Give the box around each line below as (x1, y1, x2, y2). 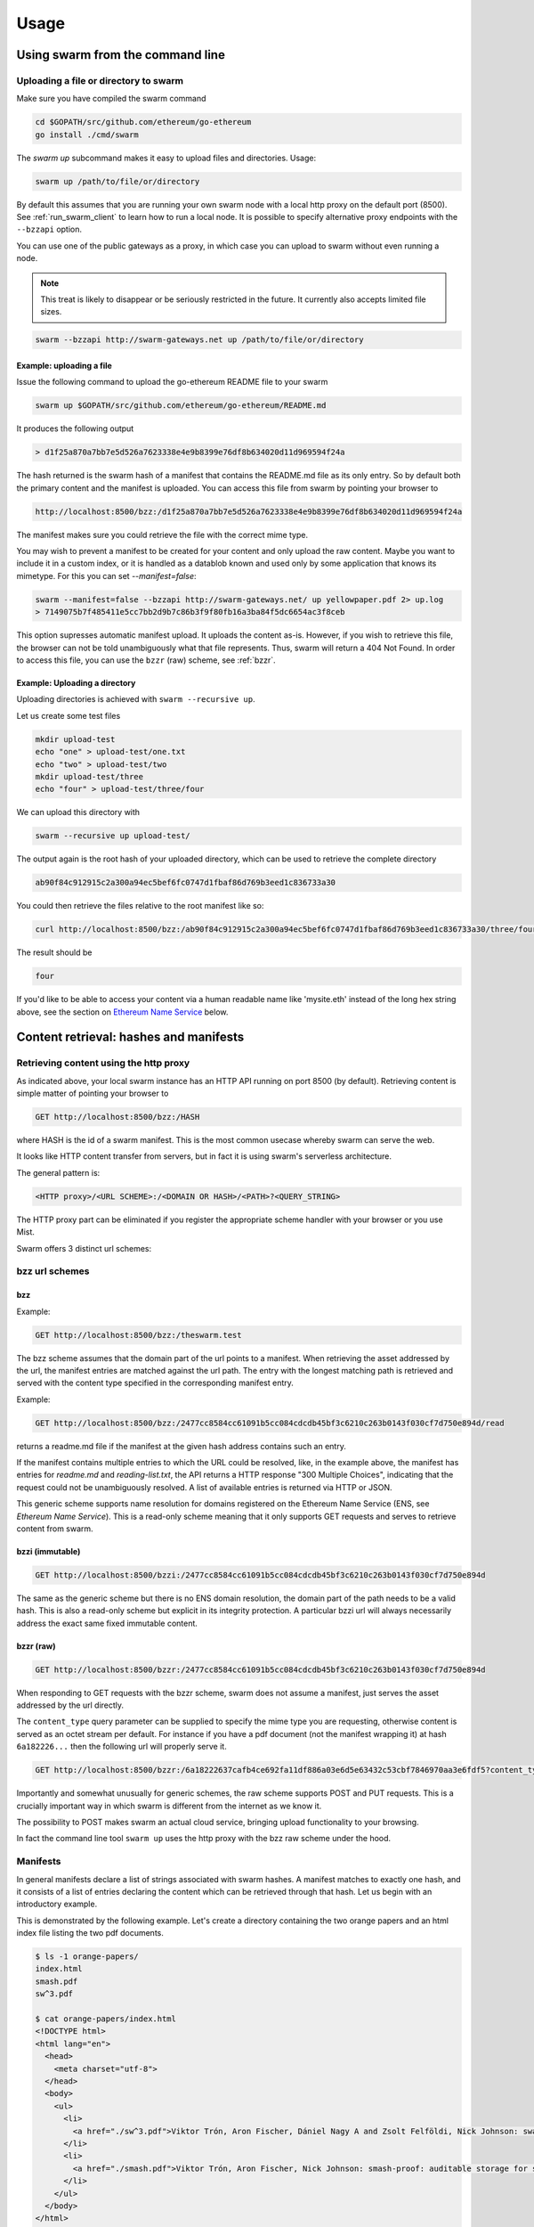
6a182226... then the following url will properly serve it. (16, 1742, 227, 1752)
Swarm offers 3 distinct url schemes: (16, 1243, 152, 1253)
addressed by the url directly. (16, 1700, 125, 1710)
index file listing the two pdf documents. (16, 1928, 165, 1938)
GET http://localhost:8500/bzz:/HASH (35, 1112, 200, 1122)
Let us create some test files (16, 710, 121, 721)
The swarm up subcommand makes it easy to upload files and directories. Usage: (16, 152, 316, 163)
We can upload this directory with (16, 807, 141, 818)
